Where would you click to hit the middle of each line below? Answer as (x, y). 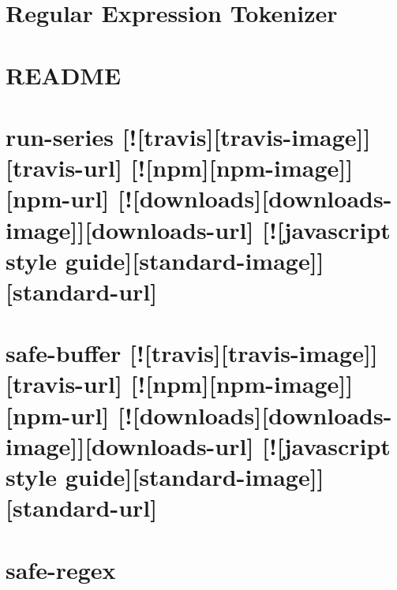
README (64, 75)
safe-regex (61, 569)
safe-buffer (64, 353)
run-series (60, 136)
